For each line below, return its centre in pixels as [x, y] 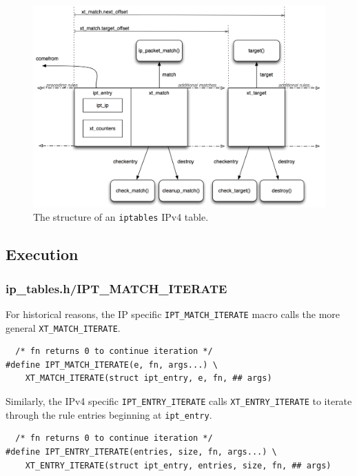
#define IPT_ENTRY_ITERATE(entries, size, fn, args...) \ [141, 452]
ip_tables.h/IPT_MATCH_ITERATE [116, 288]
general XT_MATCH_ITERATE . [63, 327]
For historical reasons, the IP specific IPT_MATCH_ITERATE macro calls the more [173, 314]
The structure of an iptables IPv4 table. [121, 217]
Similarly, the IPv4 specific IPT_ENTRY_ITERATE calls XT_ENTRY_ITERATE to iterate [179, 401]
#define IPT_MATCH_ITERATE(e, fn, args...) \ [112, 365]
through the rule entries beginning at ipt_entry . [109, 414]
